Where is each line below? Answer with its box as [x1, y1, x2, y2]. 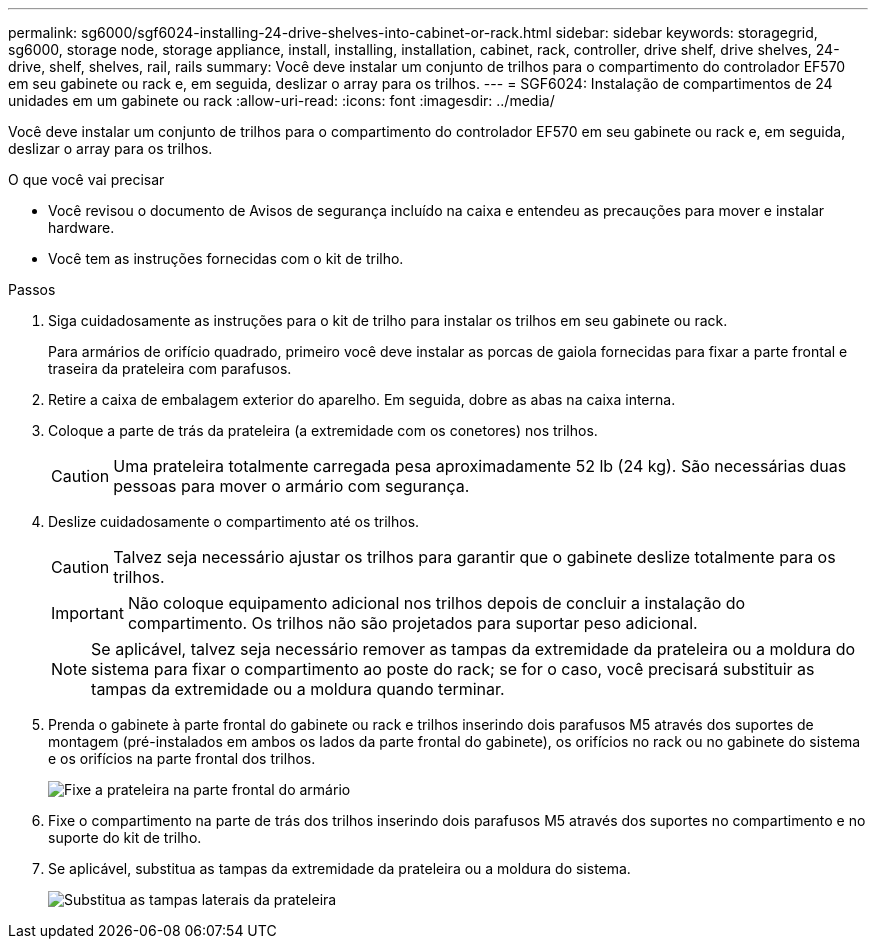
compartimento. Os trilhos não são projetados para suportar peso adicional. [127, 613, 698, 633]
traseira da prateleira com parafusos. [48, 360, 292, 377]
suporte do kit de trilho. [48, 829, 202, 846]
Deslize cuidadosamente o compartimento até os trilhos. [48, 513, 420, 530]
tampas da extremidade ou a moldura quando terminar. [91, 679, 505, 699]
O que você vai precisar [8, 171, 165, 188]
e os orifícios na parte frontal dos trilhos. [48, 750, 316, 767]
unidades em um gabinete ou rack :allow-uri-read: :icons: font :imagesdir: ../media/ [8, 92, 555, 109]
